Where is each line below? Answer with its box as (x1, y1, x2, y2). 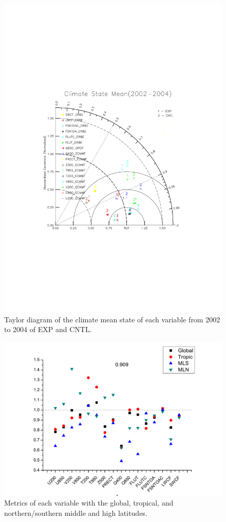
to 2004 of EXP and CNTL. (4, 324, 92, 335)
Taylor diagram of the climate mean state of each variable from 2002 (4, 314, 220, 324)
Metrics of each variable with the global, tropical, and (4, 497, 174, 508)
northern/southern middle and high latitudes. (4, 507, 147, 518)
